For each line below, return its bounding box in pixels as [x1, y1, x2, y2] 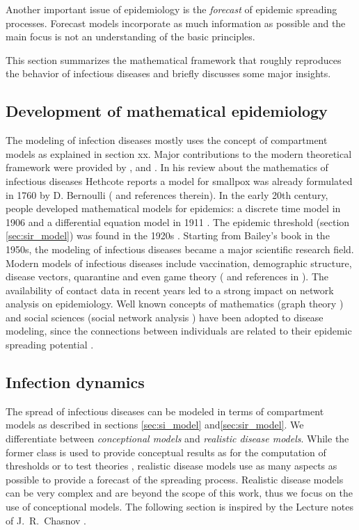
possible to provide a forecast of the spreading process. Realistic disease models [6, 472, 344, 486]
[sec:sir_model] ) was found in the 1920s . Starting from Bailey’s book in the [6, 228, 330, 243]
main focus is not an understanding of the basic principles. [6, 29, 255, 44]
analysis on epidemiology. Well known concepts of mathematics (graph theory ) [6, 296, 344, 311]
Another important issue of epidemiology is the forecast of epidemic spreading [6, 2, 337, 16]
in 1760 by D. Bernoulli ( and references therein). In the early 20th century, [6, 187, 328, 202]
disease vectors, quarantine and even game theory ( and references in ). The [6, 269, 329, 284]
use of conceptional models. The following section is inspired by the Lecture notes [6, 499, 354, 514]
